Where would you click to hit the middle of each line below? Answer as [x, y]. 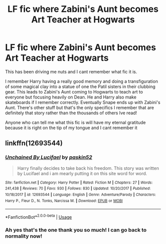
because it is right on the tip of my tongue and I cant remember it [71, 128]
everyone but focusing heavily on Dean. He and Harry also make [71, 97]
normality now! [24, 236]
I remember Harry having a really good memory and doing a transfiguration [82, 81]
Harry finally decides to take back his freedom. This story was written [88, 168]
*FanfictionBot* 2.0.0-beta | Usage [39, 217]
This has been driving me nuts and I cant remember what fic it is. [71, 72]
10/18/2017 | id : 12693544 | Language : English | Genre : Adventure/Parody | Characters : [81, 195]
